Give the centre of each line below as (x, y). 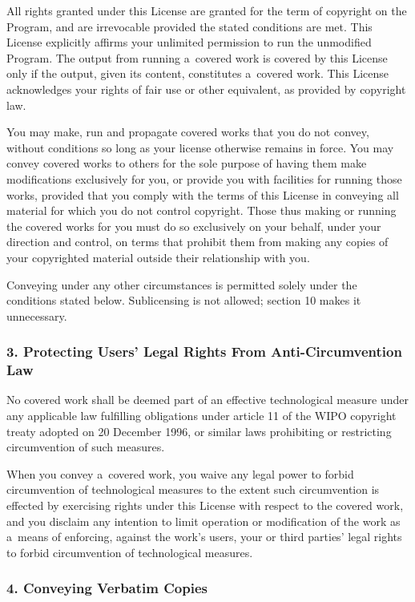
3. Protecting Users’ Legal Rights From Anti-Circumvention (204, 352)
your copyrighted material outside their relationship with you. (158, 257)
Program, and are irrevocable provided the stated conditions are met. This (189, 26)
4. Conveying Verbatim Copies (107, 588)
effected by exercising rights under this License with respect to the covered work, (205, 505)
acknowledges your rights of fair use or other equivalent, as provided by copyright (206, 89)
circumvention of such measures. (86, 447)
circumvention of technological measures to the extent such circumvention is (193, 489)
